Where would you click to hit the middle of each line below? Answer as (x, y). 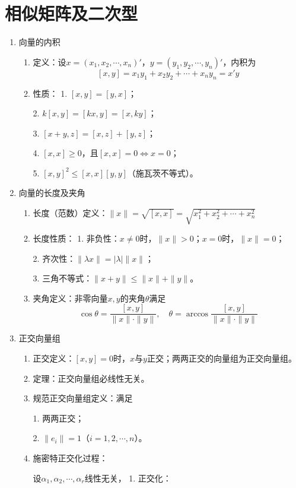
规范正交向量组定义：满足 (83, 398)
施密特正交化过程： (70, 458)
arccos (197, 314)
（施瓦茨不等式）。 (163, 172)
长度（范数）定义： (70, 213)
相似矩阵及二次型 (71, 13)
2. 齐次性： (54, 258)
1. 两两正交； (58, 418)
